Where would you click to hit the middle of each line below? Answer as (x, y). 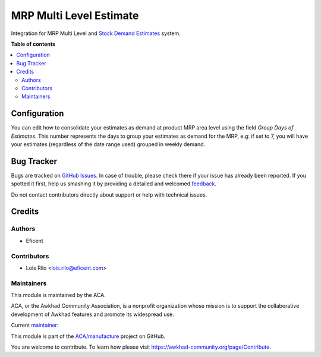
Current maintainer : (35, 325)
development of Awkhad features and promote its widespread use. (93, 314)
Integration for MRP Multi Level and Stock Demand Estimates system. (96, 33)
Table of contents (33, 44)
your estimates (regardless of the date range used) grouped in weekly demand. (108, 144)
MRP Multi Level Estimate (75, 15)
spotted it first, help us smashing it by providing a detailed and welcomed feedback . (114, 184)
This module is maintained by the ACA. (59, 295)
